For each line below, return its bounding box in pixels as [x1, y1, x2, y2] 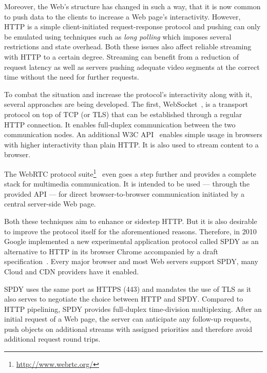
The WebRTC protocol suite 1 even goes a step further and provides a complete [4, 166, 257, 179]
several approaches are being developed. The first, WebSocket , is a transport [4, 99, 249, 109]
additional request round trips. [4, 333, 101, 344]
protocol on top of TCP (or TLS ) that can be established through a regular [4, 108, 242, 119]
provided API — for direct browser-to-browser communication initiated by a [4, 188, 245, 199]
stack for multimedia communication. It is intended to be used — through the [4, 178, 250, 189]
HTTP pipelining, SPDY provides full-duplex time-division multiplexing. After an [4, 303, 262, 314]
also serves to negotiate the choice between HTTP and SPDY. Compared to [4, 293, 243, 304]
